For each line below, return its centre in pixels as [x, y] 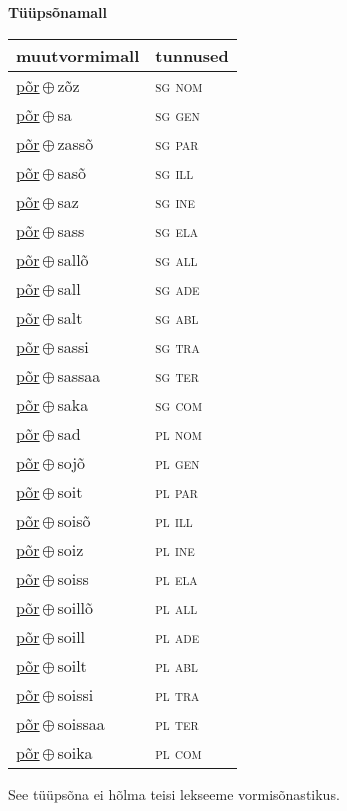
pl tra [177, 694]
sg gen [177, 114]
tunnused [192, 55]
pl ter [177, 723]
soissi [75, 694]
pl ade [177, 636]
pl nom [178, 433]
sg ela [177, 230]
